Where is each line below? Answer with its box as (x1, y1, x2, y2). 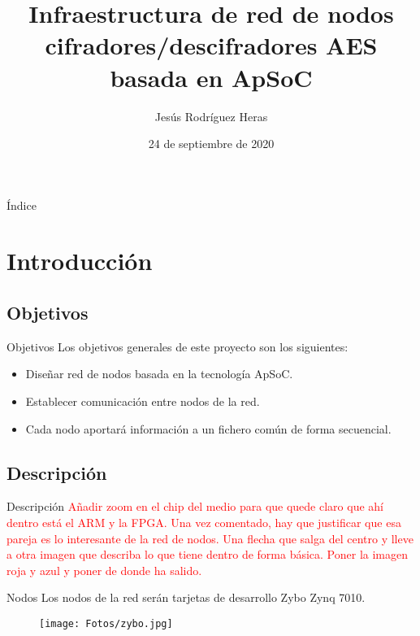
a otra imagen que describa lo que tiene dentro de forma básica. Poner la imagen (6, 546, 409, 563)
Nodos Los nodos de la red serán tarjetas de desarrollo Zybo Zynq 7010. (6, 589, 366, 606)
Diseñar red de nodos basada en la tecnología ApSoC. (25, 365, 293, 382)
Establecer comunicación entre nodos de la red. (25, 393, 260, 410)
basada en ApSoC (110, 60, 313, 94)
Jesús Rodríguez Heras (154, 107, 268, 124)
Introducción (6, 244, 153, 277)
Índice (6, 196, 37, 213)
